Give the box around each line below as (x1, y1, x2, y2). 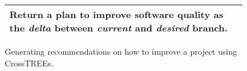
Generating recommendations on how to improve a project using (5, 45, 237, 57)
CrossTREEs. (5, 56, 54, 69)
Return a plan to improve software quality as (9, 8, 223, 21)
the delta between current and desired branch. (9, 21, 228, 34)
